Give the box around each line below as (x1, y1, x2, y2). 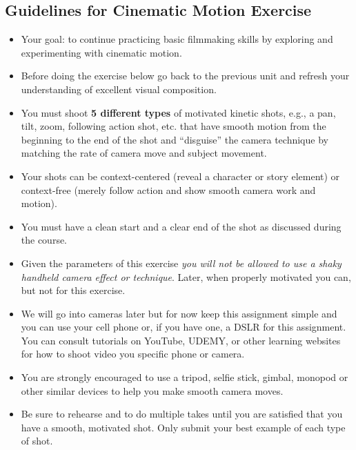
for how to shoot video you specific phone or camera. (21, 346, 245, 361)
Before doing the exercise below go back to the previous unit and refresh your (21, 68, 350, 83)
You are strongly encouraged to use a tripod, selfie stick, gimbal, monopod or (21, 370, 348, 384)
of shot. (21, 433, 53, 448)
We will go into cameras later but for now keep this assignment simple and (21, 306, 337, 320)
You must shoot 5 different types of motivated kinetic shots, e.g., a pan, (21, 105, 336, 119)
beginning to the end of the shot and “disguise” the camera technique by (21, 132, 328, 146)
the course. (21, 233, 68, 247)
